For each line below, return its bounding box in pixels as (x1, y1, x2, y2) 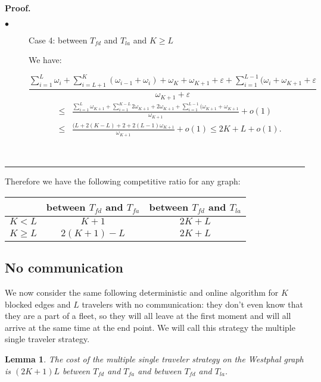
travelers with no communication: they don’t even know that (82, 298, 303, 310)
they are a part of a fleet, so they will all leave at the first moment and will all (5, 309, 291, 322)
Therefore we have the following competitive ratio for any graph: (5, 175, 241, 187)
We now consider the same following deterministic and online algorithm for (5, 286, 279, 299)
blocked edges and (5, 298, 71, 310)
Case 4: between (29, 33, 88, 46)
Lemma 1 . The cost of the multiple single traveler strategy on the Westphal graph (5, 353, 304, 365)
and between (138, 364, 182, 377)
